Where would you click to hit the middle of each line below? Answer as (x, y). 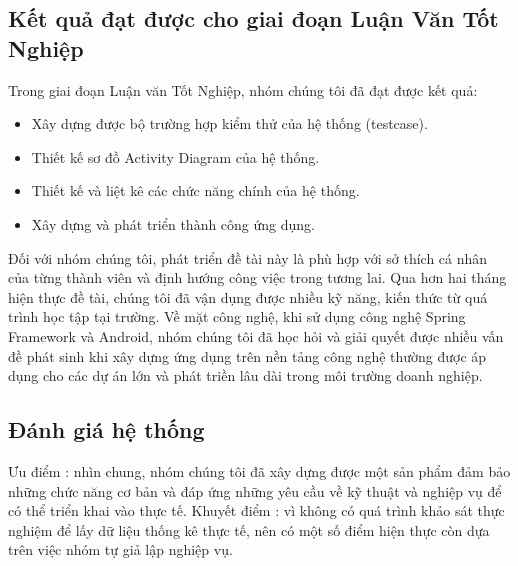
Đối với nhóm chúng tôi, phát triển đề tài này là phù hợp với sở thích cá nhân (248, 257)
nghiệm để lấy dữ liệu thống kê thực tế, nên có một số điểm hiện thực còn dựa (249, 529)
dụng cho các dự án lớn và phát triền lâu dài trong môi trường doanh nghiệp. (245, 375)
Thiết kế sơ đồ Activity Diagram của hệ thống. (175, 156)
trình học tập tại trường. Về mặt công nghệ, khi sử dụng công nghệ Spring (237, 316)
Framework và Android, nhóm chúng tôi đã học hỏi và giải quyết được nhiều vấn (256, 335)
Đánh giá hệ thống (106, 429)
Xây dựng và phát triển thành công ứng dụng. (173, 223)
